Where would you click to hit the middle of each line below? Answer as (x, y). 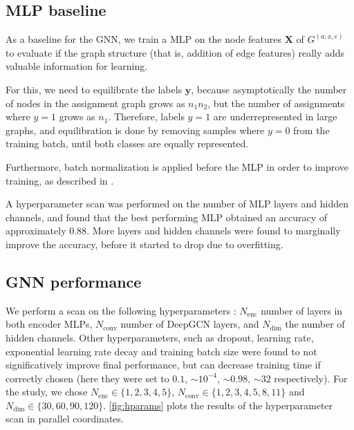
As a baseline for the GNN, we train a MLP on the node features (144, 39)
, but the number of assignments (276, 103)
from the (311, 130)
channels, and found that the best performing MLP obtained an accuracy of (167, 217)
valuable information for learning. (77, 66)
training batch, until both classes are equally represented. (127, 143)
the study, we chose (47, 392)
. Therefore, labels (146, 116)
